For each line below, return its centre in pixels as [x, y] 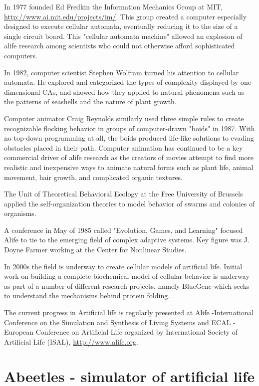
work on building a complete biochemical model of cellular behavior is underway [127, 276]
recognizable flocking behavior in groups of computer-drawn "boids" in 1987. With [129, 128]
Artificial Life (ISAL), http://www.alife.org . [71, 341]
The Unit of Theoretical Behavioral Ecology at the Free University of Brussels [124, 194]
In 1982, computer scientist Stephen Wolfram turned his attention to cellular [122, 72]
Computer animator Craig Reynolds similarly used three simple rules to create [124, 118]
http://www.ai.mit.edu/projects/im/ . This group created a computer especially [126, 16]
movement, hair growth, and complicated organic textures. [94, 177]
